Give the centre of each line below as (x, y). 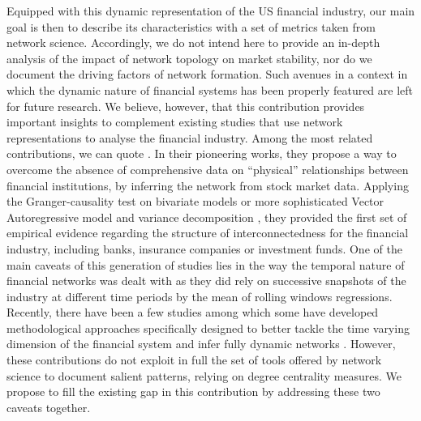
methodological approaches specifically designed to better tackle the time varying (208, 327)
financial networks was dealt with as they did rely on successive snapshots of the (206, 281)
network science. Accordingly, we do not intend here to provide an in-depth (193, 43)
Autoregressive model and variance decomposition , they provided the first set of (207, 217)
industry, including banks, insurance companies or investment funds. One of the (204, 248)
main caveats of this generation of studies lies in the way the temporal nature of (206, 264)
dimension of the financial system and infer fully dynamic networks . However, (201, 344)
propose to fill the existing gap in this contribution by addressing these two (193, 391)
